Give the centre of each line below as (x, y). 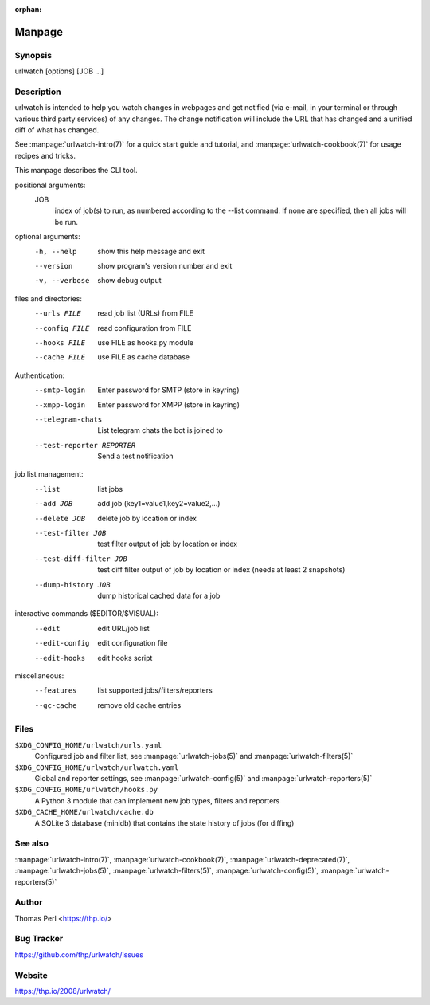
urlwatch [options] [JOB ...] (59, 71)
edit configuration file (133, 643)
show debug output (129, 281)
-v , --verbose (62, 281)
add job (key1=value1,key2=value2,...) (159, 504)
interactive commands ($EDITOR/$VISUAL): (87, 614)
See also (32, 843)
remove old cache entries (139, 705)
